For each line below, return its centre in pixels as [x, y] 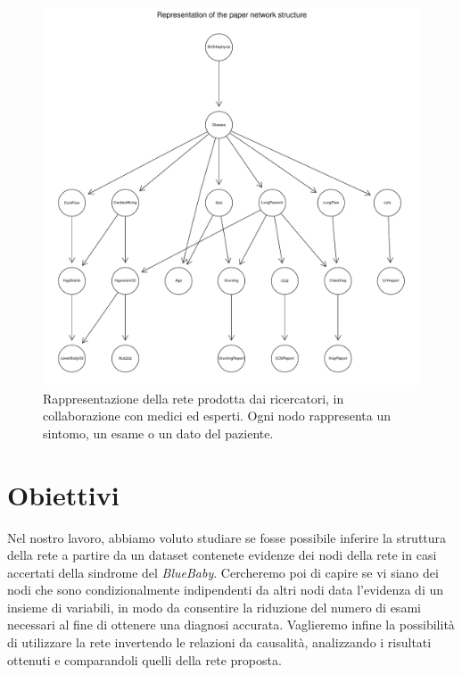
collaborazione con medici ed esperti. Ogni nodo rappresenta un [217, 416]
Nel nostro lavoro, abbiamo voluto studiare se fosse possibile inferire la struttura [227, 537]
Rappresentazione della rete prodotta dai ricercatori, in [194, 398]
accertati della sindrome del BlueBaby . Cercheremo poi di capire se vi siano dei [223, 572]
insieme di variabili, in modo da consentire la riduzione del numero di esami [214, 607]
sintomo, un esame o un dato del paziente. [158, 433]
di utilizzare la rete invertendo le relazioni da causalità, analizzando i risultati [219, 642]
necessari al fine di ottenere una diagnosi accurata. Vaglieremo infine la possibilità [231, 625]
